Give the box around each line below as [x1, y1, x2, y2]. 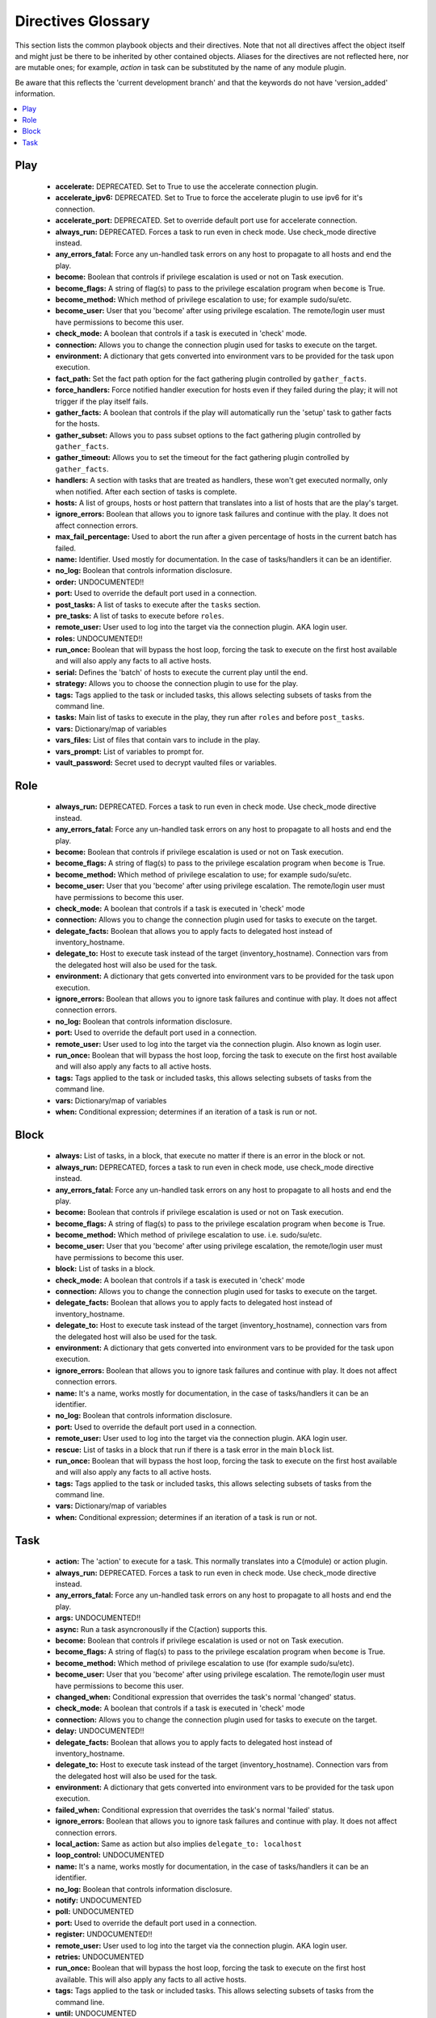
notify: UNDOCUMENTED [55, 1895, 142, 1905]
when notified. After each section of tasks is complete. [55, 487, 237, 496]
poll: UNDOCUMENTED [55, 1907, 135, 1916]
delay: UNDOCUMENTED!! [55, 1726, 145, 1735]
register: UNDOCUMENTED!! [55, 1929, 153, 1939]
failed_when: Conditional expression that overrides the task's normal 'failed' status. [55, 1805, 335, 1815]
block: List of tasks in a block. [55, 1264, 156, 1274]
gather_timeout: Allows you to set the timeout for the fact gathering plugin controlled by [55, 453, 350, 463]
